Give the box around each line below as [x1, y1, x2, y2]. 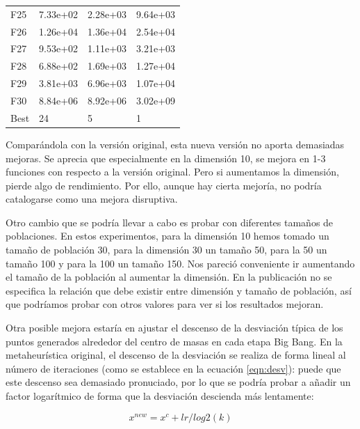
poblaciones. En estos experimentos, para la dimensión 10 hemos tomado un [6, 228, 329, 243]
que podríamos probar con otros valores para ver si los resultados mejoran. [6, 297, 324, 311]
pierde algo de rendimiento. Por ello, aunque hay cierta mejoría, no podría [6, 178, 322, 192]
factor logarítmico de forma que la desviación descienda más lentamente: [6, 389, 314, 403]
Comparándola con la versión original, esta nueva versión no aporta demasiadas [6, 136, 345, 151]
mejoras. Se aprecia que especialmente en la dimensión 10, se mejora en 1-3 [6, 150, 326, 165]
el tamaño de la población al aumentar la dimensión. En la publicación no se [6, 270, 332, 284]
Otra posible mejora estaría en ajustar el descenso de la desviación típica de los [6, 320, 343, 335]
